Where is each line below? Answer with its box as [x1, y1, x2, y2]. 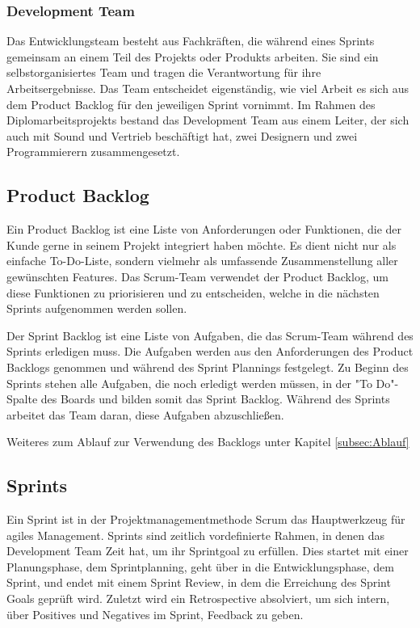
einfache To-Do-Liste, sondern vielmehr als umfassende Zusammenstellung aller [6, 252, 398, 269]
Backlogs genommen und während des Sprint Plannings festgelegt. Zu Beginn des [6, 358, 409, 375]
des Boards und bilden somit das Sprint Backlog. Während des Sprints [40, 390, 390, 407]
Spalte [6, 390, 38, 407]
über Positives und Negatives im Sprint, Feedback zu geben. [6, 605, 304, 622]
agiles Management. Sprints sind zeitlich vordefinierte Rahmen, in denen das [6, 526, 385, 543]
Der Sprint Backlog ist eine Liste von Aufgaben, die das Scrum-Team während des [6, 327, 414, 344]
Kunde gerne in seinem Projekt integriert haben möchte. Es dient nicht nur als [6, 236, 397, 253]
